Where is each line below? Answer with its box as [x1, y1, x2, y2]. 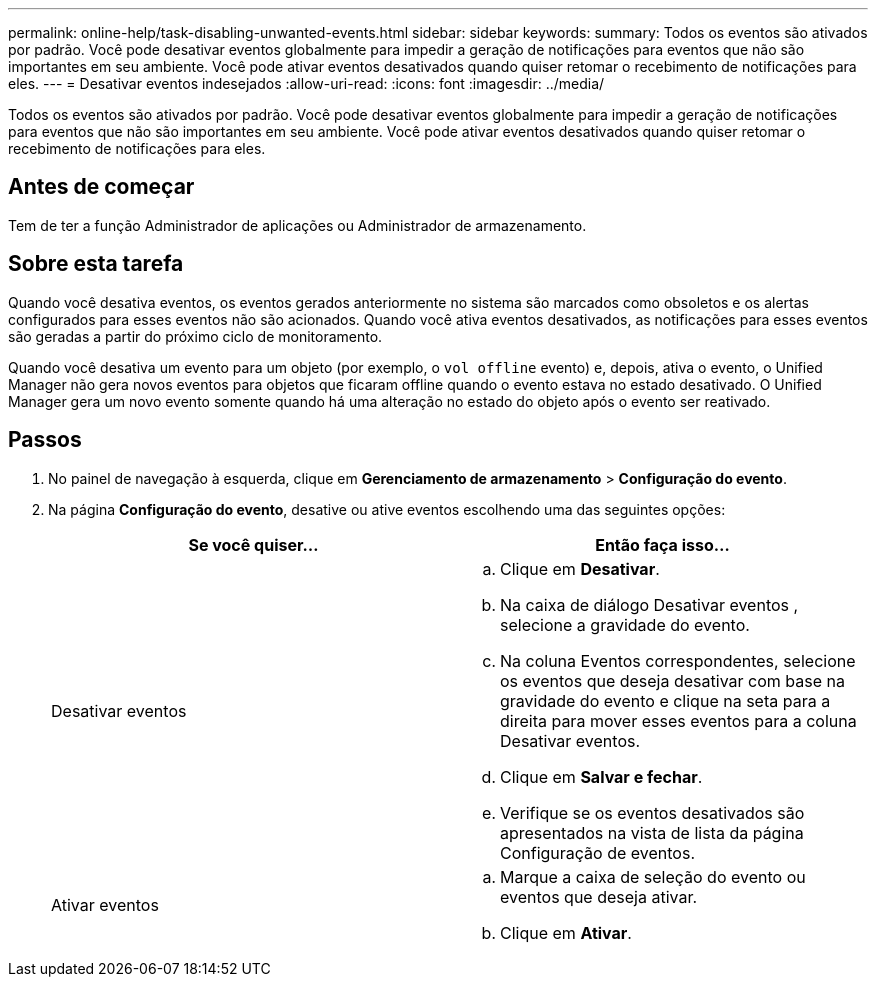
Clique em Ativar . [500, 922, 632, 943]
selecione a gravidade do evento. [500, 614, 750, 635]
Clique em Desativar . [500, 558, 660, 579]
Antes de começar [8, 174, 195, 200]
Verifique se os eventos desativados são [500, 802, 805, 823]
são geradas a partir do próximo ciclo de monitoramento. [8, 327, 383, 345]
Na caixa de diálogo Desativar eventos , [500, 594, 799, 615]
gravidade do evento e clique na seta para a [500, 690, 831, 711]
